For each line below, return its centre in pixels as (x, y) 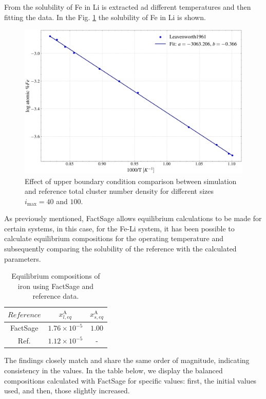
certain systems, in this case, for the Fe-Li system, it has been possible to (119, 228)
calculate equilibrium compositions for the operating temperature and (114, 238)
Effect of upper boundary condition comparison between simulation (131, 181)
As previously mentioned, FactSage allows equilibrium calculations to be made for (133, 218)
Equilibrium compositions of (56, 276)
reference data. (56, 296)
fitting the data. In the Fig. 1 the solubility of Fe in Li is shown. (105, 17)
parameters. (23, 258)
